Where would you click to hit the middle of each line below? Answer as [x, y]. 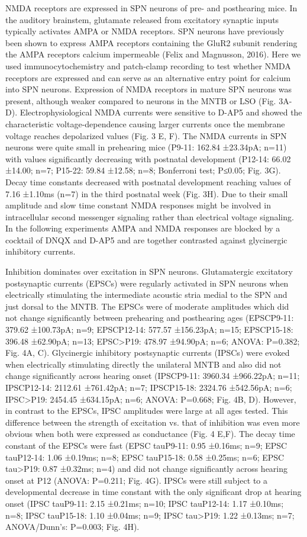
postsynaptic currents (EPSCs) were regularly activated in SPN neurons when [147, 283]
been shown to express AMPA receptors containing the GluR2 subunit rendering [151, 42]
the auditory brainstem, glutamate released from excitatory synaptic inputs [142, 19]
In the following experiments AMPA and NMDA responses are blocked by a [143, 228]
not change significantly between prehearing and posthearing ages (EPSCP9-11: [150, 318]
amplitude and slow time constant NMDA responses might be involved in [138, 205]
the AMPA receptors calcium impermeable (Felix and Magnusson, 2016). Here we [153, 54]
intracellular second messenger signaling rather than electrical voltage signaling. [150, 216]
